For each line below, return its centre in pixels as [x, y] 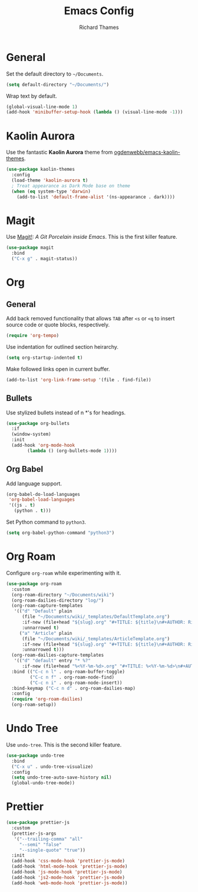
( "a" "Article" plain [46, 633]
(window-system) [31, 434]
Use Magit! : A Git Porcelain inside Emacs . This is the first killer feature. [92, 237]
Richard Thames [99, 27]
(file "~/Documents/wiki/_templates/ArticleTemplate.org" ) [95, 639]
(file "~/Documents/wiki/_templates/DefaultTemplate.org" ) [95, 617]
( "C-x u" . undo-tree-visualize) [52, 767]
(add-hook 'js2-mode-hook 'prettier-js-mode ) [68, 877]
